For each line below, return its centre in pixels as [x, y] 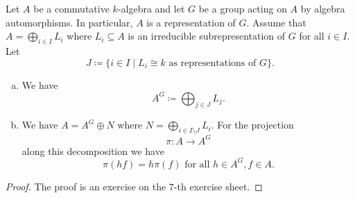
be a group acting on [243, 8]
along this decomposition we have [93, 150]
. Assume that [276, 22]
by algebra [323, 8]
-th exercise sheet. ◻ [218, 186]
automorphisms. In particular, [69, 22]
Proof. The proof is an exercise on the [86, 186]
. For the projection [252, 125]
